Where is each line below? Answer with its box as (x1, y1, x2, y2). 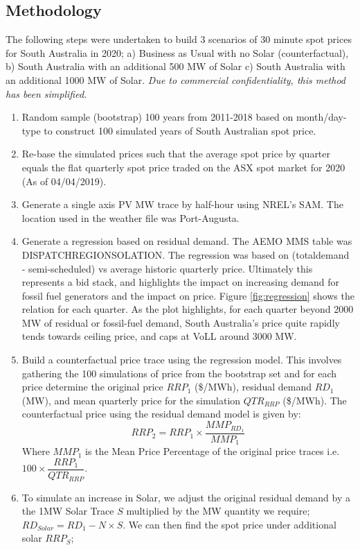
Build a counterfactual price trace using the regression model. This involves (21, 352, 342, 367)
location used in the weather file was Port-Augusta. (21, 210, 240, 225)
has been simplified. (6, 86, 87, 101)
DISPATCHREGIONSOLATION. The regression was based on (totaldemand (21, 247, 350, 261)
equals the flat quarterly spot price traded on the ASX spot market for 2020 (21, 160, 345, 174)
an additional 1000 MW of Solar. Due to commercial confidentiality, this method (6, 72, 346, 87)
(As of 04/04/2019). (21, 173, 107, 188)
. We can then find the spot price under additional (123, 517, 336, 531)
